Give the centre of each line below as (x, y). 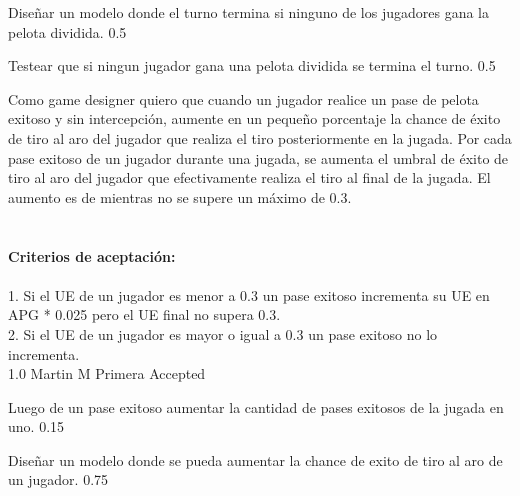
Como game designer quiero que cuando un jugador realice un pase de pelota (243, 98)
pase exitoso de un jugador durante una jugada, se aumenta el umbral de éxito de (258, 157)
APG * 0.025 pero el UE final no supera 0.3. (144, 314)
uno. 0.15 (36, 426)
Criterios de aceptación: (92, 255)
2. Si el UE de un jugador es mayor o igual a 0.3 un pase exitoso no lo (223, 333)
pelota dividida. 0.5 (67, 31)
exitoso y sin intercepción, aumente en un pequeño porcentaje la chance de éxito (254, 118)
